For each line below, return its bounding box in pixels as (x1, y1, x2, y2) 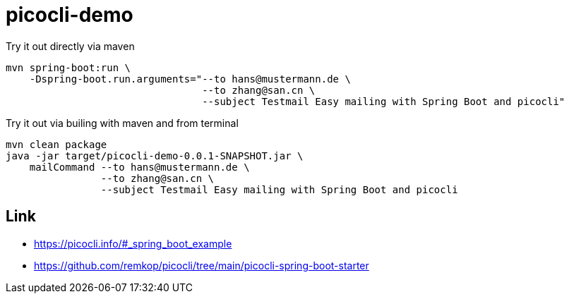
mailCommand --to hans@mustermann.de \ (29, 161, 250, 173)
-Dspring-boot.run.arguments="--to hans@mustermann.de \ (29, 73, 351, 85)
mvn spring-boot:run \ (6, 61, 131, 73)
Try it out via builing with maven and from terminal (6, 116, 239, 129)
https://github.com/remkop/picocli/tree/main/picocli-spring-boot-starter (34, 259, 369, 271)
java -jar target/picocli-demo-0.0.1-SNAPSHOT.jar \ (6, 149, 304, 161)
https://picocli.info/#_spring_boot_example (34, 237, 232, 250)
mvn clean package (6, 138, 107, 150)
